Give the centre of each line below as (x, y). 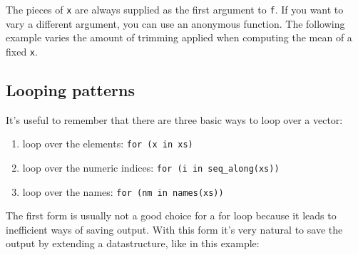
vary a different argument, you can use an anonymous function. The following (175, 23)
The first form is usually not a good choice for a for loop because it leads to (171, 215)
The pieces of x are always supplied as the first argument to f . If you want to (175, 9)
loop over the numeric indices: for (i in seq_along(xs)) (151, 167)
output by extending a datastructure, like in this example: (133, 243)
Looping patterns (70, 89)
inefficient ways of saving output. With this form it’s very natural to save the (174, 229)
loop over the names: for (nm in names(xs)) (123, 191)
